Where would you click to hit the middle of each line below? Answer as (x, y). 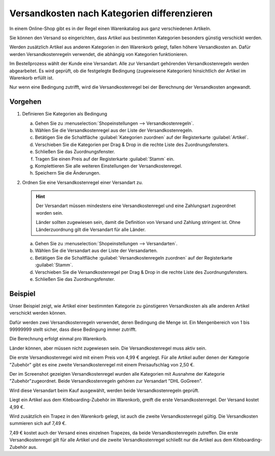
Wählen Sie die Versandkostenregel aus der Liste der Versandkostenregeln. (114, 130)
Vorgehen (25, 102)
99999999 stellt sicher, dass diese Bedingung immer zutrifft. (73, 330)
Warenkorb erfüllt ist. (32, 78)
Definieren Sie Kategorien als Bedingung (65, 114)
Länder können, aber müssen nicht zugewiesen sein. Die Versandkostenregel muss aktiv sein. (108, 348)
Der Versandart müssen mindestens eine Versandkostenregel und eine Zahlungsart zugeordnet (136, 206)
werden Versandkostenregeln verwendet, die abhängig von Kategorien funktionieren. (99, 54)
